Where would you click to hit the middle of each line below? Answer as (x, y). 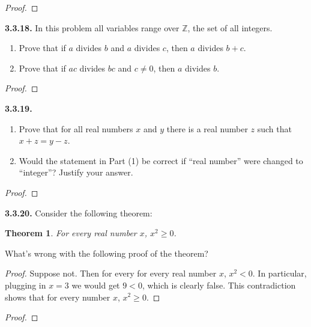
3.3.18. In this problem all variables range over (92, 27)
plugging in (26, 285)
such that (274, 128)
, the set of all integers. (230, 27)
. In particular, (279, 273)
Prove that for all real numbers (76, 128)
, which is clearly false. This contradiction (219, 285)
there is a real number (207, 128)
